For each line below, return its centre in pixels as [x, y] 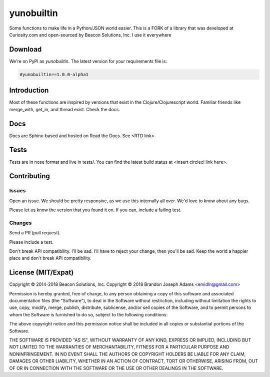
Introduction [29, 90]
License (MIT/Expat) [41, 273]
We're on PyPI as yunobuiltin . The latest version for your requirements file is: [88, 61]
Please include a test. [31, 242]
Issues [17, 191]
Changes [20, 223]
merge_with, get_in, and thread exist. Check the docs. [64, 109]
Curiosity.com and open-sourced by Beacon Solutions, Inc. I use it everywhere [90, 35]
